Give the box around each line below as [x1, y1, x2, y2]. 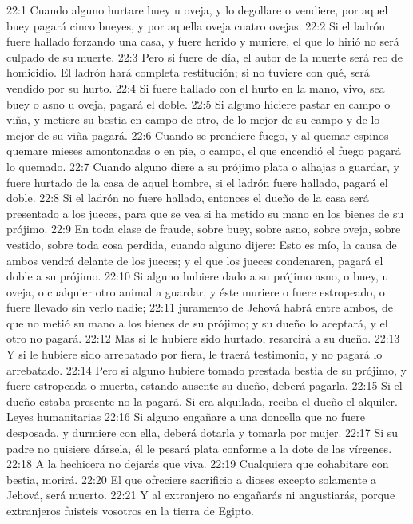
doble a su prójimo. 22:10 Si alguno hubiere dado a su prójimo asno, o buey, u [6, 268, 389, 284]
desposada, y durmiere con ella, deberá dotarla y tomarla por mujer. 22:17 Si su [6, 424, 399, 441]
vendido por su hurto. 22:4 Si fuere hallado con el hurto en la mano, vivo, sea [6, 79, 385, 96]
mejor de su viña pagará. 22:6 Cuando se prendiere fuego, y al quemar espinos [6, 126, 389, 143]
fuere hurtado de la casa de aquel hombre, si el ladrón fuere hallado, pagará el [6, 173, 388, 190]
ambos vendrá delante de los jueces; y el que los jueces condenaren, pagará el [6, 252, 383, 268]
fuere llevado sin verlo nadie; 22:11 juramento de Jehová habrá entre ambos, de [6, 299, 393, 316]
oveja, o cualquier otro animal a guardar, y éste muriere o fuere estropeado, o [6, 283, 385, 300]
